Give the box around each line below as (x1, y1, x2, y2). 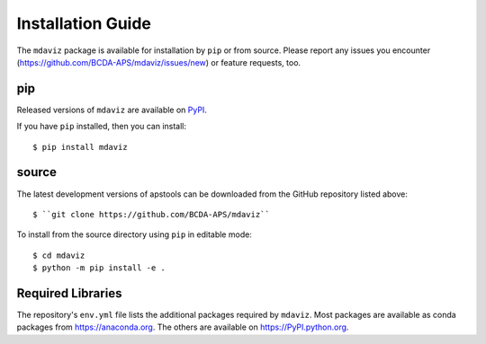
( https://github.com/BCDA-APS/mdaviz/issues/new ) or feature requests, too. (16, 57, 301, 67)
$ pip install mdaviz (32, 142, 128, 152)
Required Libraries (16, 286, 122, 301)
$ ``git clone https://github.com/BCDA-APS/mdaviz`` (32, 209, 270, 219)
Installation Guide (16, 13, 152, 33)
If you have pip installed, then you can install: (16, 121, 187, 132)
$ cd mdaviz (32, 250, 85, 260)
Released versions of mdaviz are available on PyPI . (16, 104, 207, 115)
